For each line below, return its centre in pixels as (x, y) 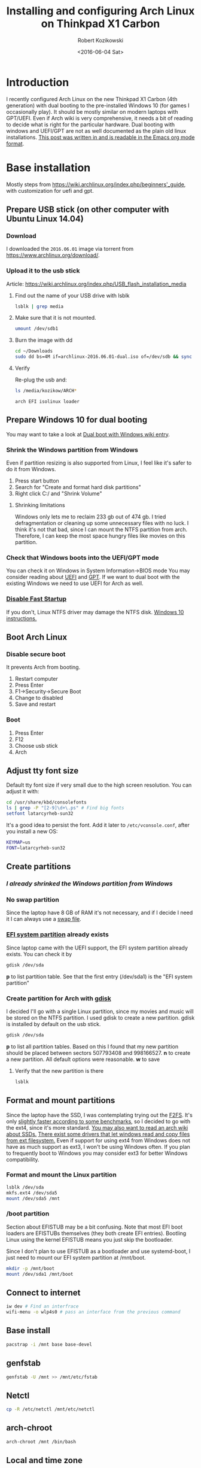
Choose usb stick (36, 745)
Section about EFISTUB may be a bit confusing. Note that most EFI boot (95, 1227)
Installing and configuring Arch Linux (100, 11)
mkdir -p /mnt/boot (31, 1268)
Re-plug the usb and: (41, 380)
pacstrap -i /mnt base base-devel (49, 1344)
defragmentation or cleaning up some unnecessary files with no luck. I (102, 523)
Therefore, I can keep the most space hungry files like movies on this (100, 536)
